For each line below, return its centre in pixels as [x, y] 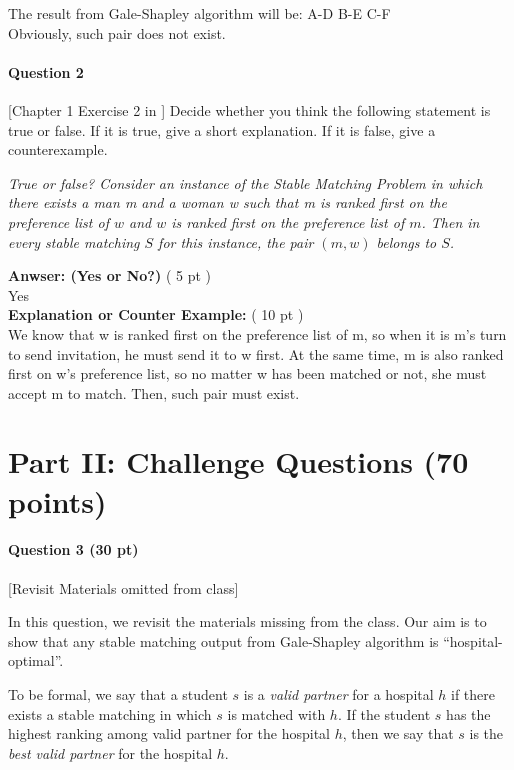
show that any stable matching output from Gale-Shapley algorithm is [223, 640]
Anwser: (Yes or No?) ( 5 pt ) [110, 275]
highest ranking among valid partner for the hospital [169, 733]
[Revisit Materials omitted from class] [123, 587]
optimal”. [36, 660]
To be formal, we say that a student [118, 694]
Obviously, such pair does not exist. [117, 32]
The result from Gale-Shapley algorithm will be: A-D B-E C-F [199, 13]
